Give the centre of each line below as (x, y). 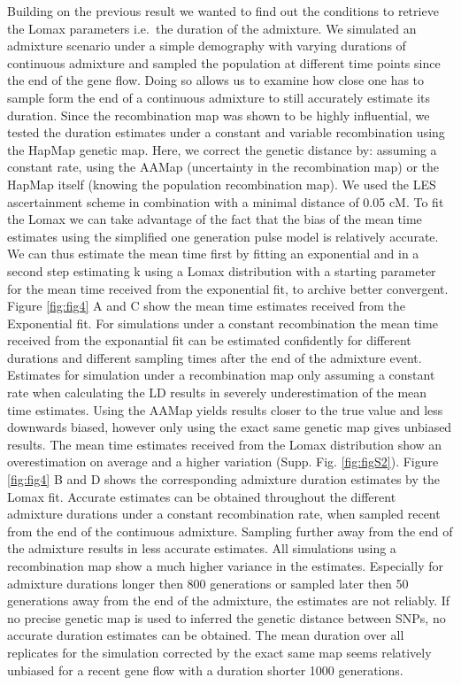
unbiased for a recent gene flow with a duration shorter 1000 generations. (205, 670)
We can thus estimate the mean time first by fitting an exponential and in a (213, 254)
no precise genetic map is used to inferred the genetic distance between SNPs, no (227, 617)
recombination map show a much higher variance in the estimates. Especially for (225, 566)
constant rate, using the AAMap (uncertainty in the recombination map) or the (223, 167)
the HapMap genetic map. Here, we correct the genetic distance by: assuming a (222, 149)
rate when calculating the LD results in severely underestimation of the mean (217, 393)
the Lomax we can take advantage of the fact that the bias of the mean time (215, 219)
